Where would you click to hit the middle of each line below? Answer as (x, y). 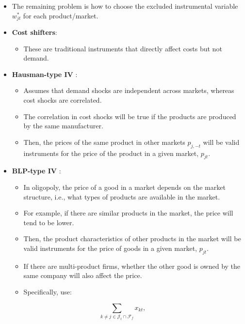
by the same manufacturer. (63, 126)
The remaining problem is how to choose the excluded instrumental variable (125, 6)
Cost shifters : (34, 32)
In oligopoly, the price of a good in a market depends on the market (124, 187)
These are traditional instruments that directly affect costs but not (123, 48)
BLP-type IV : (36, 171)
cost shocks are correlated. (63, 100)
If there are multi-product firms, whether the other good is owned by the (132, 266)
